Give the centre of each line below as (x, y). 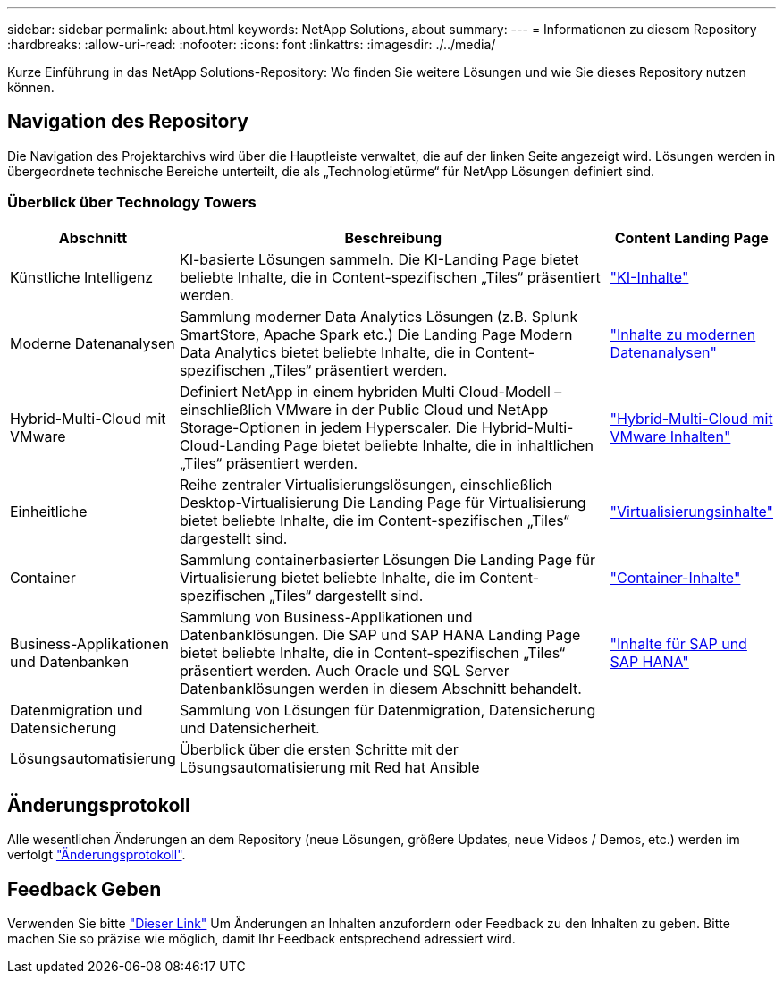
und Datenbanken (70, 661)
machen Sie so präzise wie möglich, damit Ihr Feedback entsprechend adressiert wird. (261, 939)
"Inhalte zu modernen (683, 334)
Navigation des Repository (128, 122)
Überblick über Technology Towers (132, 203)
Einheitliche (49, 511)
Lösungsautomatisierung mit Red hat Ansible (329, 767)
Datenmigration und (76, 710)
